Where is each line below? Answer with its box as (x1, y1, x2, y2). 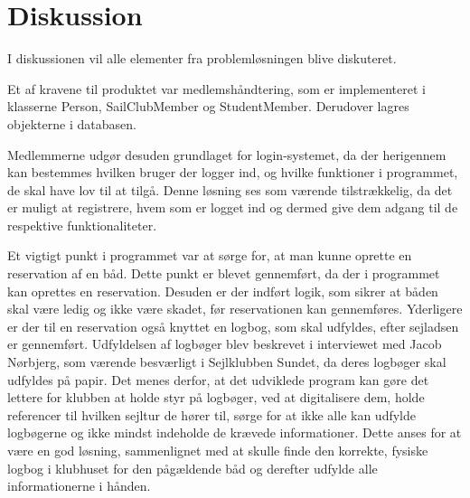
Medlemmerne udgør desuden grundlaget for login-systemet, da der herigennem (7, 145, 446, 164)
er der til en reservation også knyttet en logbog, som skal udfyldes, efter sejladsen (7, 316, 459, 335)
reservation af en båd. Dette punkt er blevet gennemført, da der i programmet (7, 264, 440, 283)
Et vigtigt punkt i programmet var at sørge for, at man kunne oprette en (7, 246, 412, 265)
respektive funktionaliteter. (7, 215, 157, 234)
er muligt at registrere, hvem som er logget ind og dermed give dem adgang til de (7, 198, 458, 217)
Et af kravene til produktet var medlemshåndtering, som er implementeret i (7, 79, 426, 98)
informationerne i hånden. (7, 476, 151, 495)
